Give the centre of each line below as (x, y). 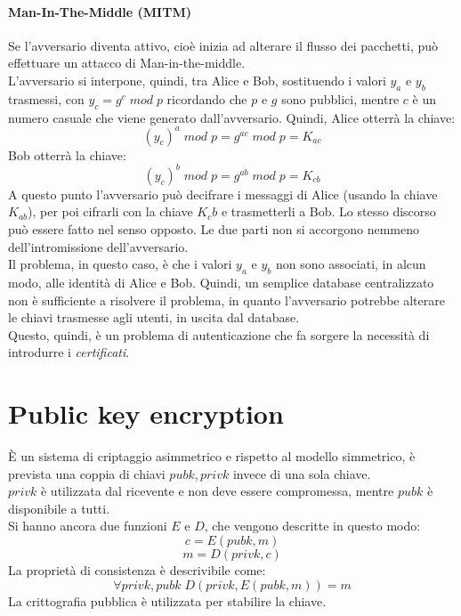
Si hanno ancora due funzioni (88, 526)
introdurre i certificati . (69, 352)
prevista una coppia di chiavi (87, 473)
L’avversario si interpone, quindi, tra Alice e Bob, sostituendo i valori (197, 80)
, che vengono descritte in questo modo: (312, 526)
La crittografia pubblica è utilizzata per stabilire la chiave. (167, 600)
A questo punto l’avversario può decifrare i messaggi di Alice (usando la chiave (223, 194)
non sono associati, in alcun (351, 264)
